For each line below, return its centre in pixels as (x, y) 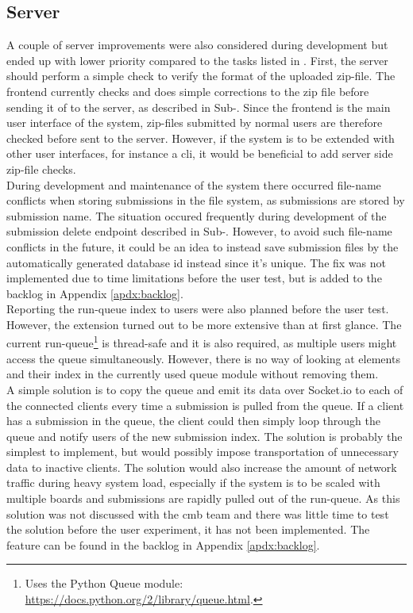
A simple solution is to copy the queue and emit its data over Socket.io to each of (205, 389)
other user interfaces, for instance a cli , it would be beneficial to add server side (200, 153)
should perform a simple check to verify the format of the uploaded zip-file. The (201, 76)
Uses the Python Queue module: (104, 583)
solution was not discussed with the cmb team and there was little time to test (198, 513)
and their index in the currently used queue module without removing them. (193, 374)
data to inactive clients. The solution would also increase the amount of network (202, 467)
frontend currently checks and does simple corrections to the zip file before (188, 91)
